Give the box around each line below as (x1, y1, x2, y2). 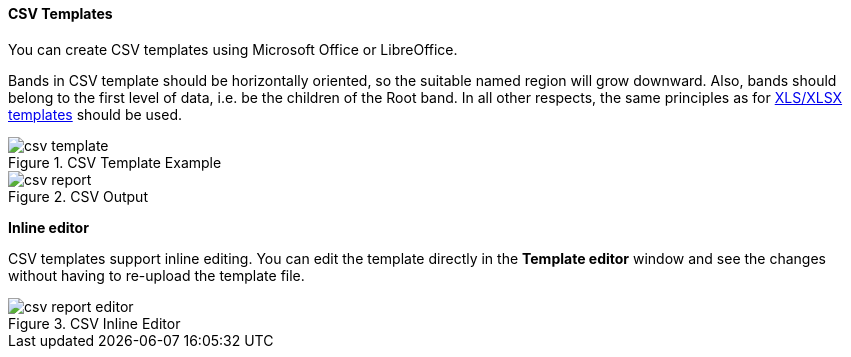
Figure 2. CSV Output (8, 187, 148, 205)
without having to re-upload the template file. (8, 266, 305, 284)
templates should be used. (8, 105, 182, 123)
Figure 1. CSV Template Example (8, 153, 222, 171)
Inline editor (8, 218, 89, 236)
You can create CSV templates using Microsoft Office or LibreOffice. (8, 40, 458, 58)
